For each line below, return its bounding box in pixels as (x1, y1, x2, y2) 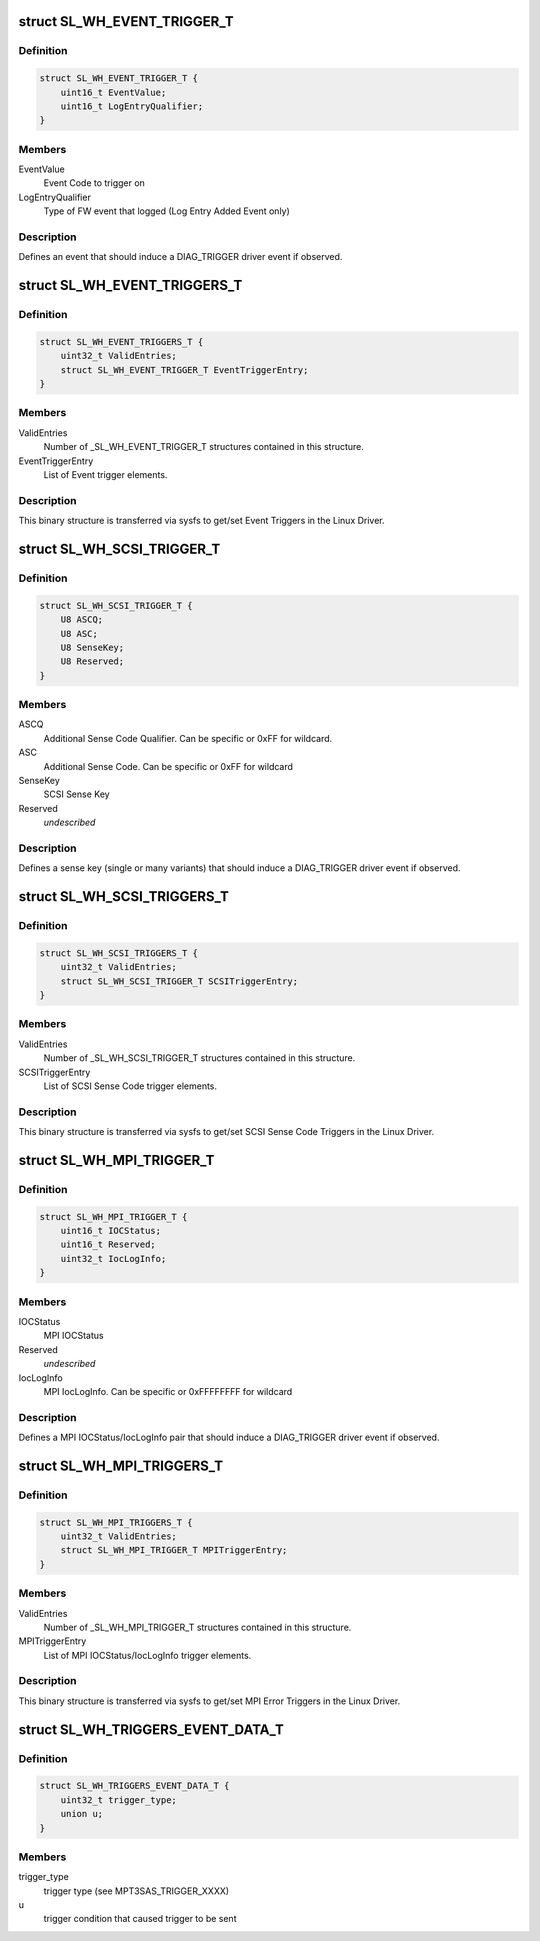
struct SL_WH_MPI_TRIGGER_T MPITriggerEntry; (60, 1545, 288, 1556)
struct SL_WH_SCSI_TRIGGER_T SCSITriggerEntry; (60, 975, 299, 987)
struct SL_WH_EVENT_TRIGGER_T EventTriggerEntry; (60, 364, 309, 375)
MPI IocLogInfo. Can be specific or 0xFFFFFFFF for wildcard (43, 1385, 293, 1397)
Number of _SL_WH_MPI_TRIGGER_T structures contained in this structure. (43, 1621, 352, 1633)
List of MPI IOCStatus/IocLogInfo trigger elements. (43, 1649, 252, 1661)
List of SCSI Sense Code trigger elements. (43, 1080, 218, 1092)
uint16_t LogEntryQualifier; (60, 100, 204, 112)
